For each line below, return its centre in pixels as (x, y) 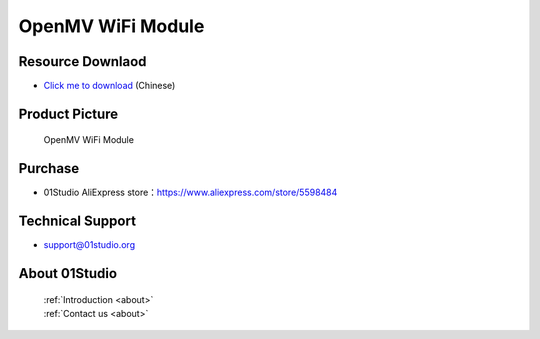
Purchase (49, 168)
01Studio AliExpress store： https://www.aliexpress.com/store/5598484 (190, 192)
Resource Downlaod (82, 61)
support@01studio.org (89, 245)
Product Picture (68, 113)
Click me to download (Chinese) (109, 86)
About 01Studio (68, 273)
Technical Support (77, 221)
